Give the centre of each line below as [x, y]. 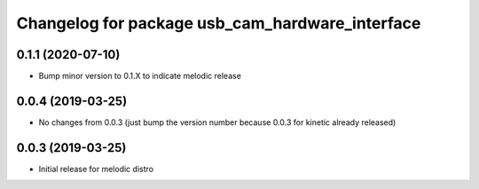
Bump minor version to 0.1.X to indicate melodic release [140, 76]
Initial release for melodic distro [96, 169]
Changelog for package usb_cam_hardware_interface [219, 23]
